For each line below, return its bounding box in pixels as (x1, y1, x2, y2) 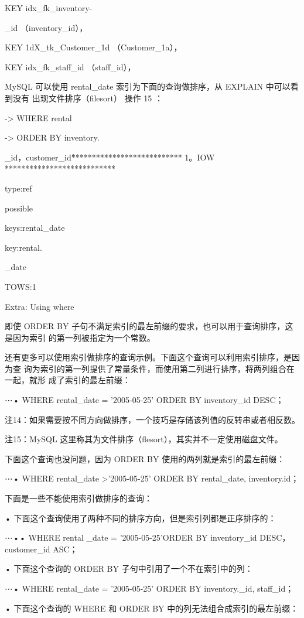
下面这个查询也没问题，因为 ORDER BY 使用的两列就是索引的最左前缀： (5, 452, 285, 465)
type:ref (5, 182, 32, 194)
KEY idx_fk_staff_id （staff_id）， (5, 60, 136, 73)
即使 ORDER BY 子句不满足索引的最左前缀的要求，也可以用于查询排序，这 (5, 320, 293, 332)
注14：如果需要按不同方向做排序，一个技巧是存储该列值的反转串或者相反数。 (5, 413, 300, 425)
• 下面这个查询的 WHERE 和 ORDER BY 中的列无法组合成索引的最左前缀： (5, 602, 299, 614)
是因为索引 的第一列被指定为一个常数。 (5, 331, 155, 343)
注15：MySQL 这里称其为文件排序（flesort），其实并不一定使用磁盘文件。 (5, 433, 283, 445)
